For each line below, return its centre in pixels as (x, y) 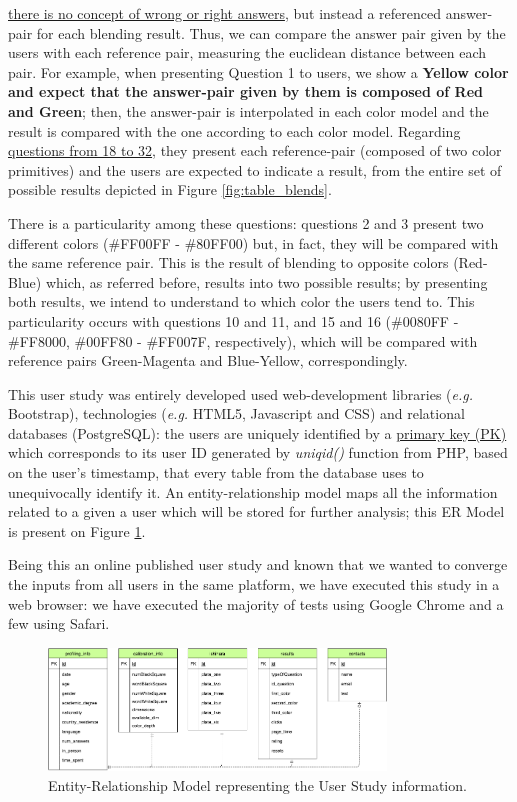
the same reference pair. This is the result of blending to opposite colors (228, 262)
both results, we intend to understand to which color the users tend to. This (241, 301)
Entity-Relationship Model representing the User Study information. (257, 784)
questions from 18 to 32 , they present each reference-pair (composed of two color (255, 150)
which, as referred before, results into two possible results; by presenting (266, 281)
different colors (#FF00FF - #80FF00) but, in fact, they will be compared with (253, 242)
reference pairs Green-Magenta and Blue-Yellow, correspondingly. (208, 360)
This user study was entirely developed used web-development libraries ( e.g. (241, 393)
